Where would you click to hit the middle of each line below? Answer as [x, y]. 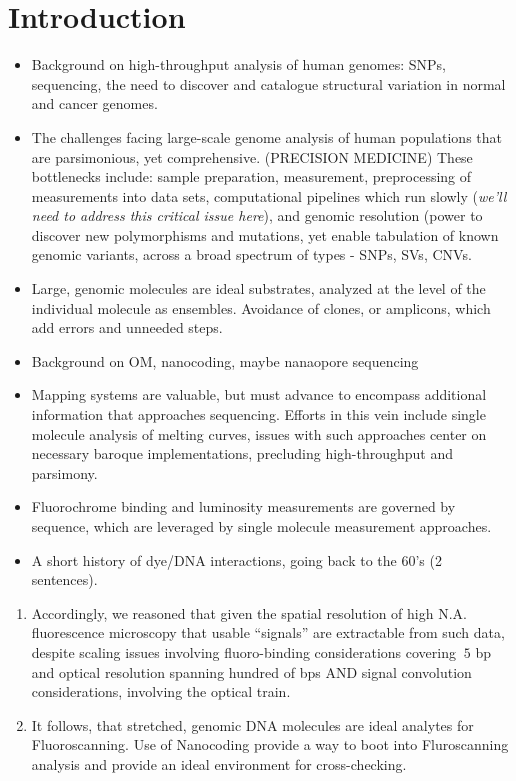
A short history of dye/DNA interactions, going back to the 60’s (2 [236, 559]
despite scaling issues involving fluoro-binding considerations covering [243, 651]
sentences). [64, 579]
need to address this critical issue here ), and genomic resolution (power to [257, 215]
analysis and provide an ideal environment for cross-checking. [219, 763]
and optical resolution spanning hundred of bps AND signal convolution [251, 671]
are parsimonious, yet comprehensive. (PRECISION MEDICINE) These [252, 156]
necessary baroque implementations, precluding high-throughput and [242, 453]
